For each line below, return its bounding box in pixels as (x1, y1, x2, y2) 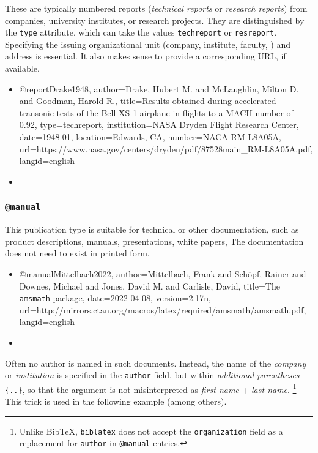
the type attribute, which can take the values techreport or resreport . (5, 26, 277, 39)
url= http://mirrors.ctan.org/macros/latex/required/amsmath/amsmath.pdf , (19, 303, 306, 316)
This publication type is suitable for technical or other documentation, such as (5, 223, 299, 236)
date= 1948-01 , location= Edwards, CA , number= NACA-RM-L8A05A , (19, 130, 281, 143)
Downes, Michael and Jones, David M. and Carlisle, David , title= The (19, 279, 280, 292)
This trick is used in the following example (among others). (5, 395, 227, 408)
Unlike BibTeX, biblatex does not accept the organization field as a (19, 424, 283, 437)
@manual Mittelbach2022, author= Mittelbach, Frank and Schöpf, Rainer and (19, 267, 306, 280)
